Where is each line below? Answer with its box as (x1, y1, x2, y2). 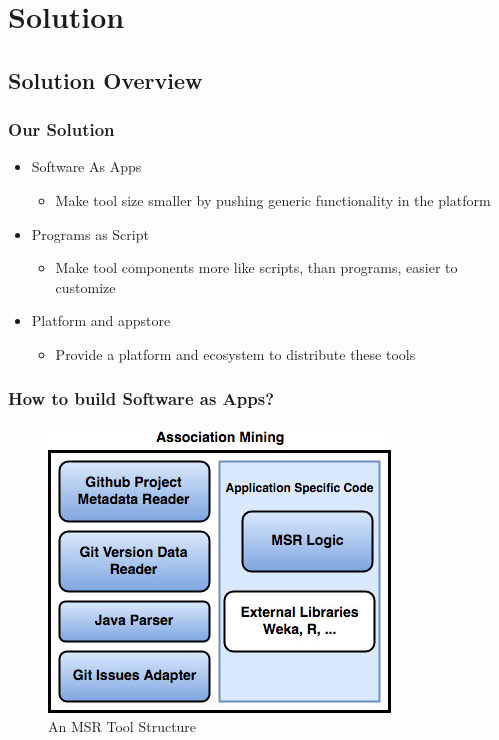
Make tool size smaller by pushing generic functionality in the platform (55, 189, 491, 210)
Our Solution (8, 117, 115, 142)
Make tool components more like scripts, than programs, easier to (55, 257, 458, 278)
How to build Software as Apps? (8, 386, 275, 411)
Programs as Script (31, 223, 149, 244)
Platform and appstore (31, 310, 171, 331)
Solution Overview (8, 64, 203, 95)
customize (55, 276, 116, 297)
